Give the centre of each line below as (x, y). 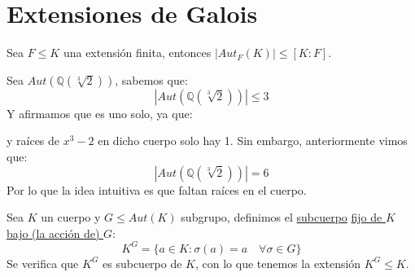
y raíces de (33, 141)
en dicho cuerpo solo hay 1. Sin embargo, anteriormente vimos (253, 141)
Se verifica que (43, 263)
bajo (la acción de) (53, 233)
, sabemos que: (151, 79)
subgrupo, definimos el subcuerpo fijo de (282, 217)
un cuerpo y (71, 217)
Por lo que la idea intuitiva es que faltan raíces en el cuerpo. (157, 189)
